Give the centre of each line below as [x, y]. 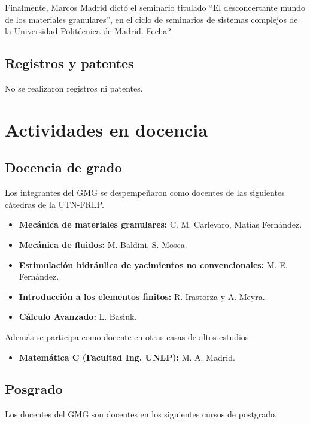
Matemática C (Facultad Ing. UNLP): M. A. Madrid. [127, 357]
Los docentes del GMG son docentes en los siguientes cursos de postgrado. [141, 414]
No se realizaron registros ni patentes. [74, 88]
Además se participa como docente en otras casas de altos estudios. [128, 336]
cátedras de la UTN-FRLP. [54, 204]
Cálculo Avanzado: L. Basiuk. [78, 317]
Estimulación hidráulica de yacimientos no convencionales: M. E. [153, 264]
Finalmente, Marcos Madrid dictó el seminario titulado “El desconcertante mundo [155, 7]
